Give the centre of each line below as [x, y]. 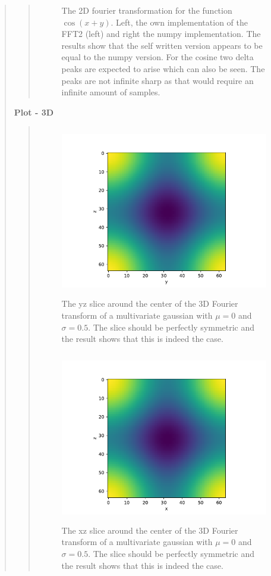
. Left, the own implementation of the [179, 22]
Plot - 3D [34, 112]
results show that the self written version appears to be [162, 45]
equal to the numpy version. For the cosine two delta [157, 57]
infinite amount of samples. [111, 92]
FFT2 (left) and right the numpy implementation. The [161, 34]
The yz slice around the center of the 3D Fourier [150, 303]
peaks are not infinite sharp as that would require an [157, 80]
